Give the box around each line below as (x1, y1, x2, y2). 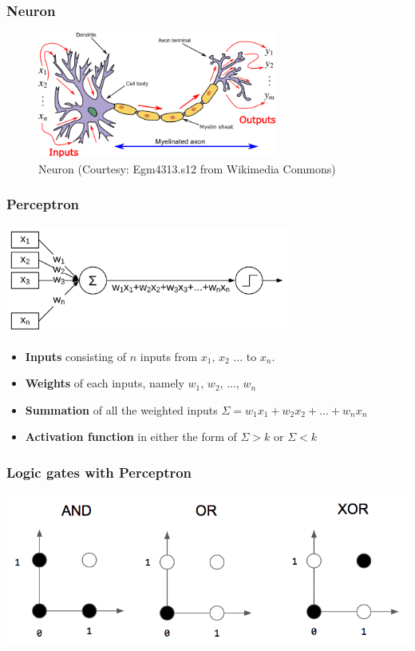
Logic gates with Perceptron (6, 462, 192, 482)
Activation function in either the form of (25, 428, 237, 445)
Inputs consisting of (25, 347, 127, 364)
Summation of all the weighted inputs (25, 401, 218, 418)
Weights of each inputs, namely (25, 375, 184, 391)
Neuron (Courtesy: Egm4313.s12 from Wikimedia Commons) (38, 160, 336, 177)
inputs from (140, 347, 198, 364)
